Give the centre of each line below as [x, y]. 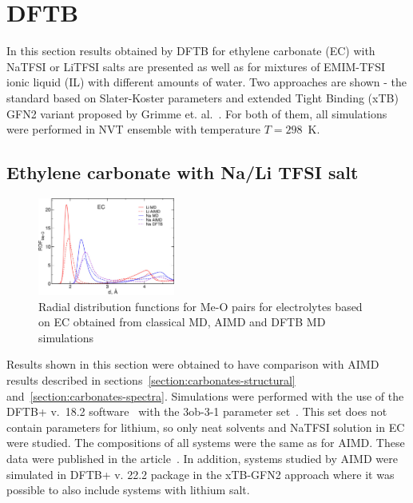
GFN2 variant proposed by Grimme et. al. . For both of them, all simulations [197, 113]
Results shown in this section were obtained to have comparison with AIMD [193, 364]
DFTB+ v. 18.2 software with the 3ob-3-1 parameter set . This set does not [197, 411]
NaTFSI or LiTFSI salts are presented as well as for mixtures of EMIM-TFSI [196, 66]
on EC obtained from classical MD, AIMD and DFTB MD [182, 322]
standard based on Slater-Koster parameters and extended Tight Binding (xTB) [203, 97]
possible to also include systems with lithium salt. [128, 490]
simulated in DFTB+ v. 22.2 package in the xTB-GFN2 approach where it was [201, 474]
